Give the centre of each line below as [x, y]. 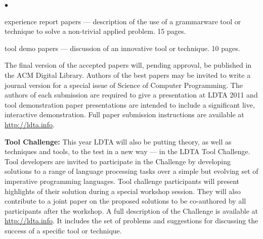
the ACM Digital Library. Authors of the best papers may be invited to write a [128, 75]
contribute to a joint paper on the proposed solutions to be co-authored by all [125, 201]
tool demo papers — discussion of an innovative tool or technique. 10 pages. [122, 48]
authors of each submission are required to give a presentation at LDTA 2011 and [131, 95]
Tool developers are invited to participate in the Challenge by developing [118, 161]
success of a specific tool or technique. [63, 230]
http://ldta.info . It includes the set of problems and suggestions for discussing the [131, 221]
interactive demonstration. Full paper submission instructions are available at [124, 114]
